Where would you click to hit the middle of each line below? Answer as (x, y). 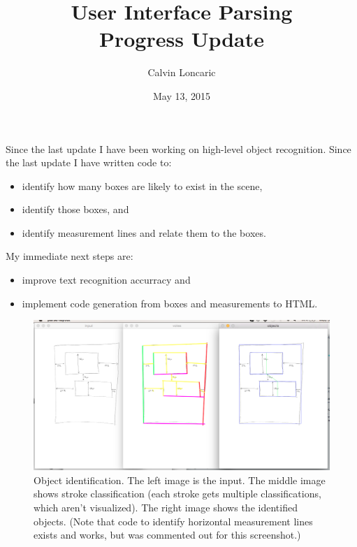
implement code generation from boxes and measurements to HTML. (170, 303)
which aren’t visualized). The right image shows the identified (166, 507)
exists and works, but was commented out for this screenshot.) (167, 535)
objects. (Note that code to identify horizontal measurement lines (173, 521)
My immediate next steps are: (70, 256)
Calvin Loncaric (182, 72)
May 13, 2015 (182, 95)
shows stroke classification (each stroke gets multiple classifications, (177, 494)
